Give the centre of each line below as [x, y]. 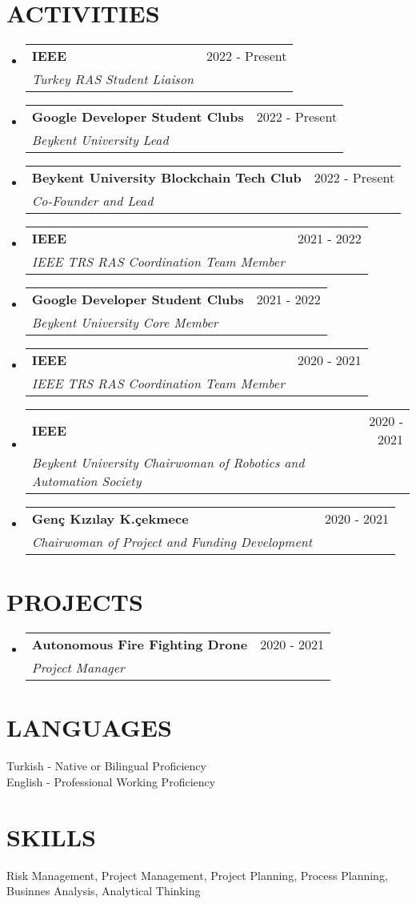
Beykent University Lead [100, 140]
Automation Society [86, 481]
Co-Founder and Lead [92, 201]
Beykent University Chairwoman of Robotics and [168, 463]
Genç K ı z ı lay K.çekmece [110, 519]
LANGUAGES [89, 727]
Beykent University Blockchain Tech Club [166, 178]
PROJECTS [75, 602]
